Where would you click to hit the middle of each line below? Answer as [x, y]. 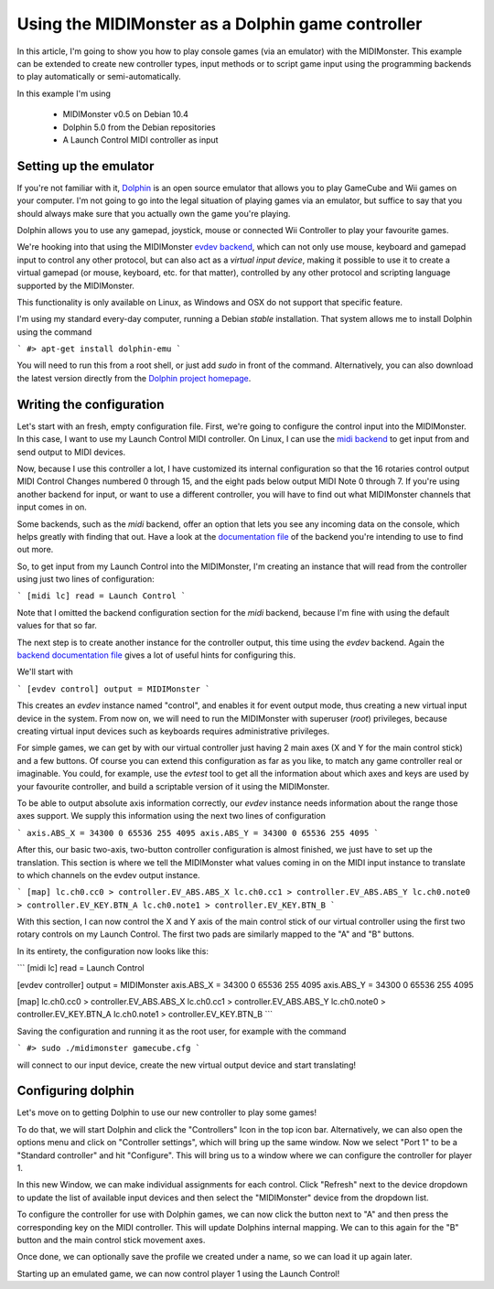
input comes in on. [52, 507]
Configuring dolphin [75, 1091]
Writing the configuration [91, 404]
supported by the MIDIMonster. [75, 285]
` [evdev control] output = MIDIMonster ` [113, 689]
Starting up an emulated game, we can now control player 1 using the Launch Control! [178, 1273]
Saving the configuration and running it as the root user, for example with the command [182, 1031]
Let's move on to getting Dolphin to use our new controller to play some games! [167, 1112]
